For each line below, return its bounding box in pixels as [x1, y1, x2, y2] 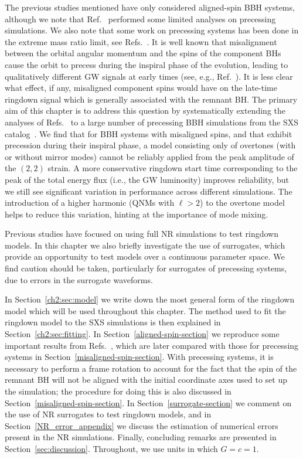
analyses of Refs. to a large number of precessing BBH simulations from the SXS [5, 115, 298, 128]
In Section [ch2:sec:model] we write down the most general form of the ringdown [5, 293, 295, 305]
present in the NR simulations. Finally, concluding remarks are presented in [5, 431, 277, 443]
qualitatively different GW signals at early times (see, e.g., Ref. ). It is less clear [5, 70, 293, 82]
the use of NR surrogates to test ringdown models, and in [5, 408, 212, 420]
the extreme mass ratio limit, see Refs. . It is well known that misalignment [5, 35, 277, 47]
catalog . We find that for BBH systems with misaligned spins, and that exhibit [5, 127, 292, 140]
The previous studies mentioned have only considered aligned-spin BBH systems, [5, 1, 295, 13]
